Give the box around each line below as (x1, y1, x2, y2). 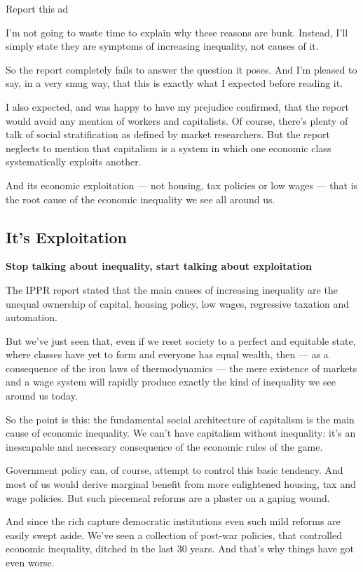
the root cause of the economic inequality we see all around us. (6, 191, 275, 206)
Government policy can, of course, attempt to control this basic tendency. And (6, 463, 343, 477)
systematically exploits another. (6, 154, 142, 169)
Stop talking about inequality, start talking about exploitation (6, 259, 313, 273)
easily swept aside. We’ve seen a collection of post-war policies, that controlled (6, 527, 342, 542)
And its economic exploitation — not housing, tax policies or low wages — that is (6, 177, 358, 192)
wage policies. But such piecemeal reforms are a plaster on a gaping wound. (6, 490, 330, 505)
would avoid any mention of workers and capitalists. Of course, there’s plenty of (6, 113, 348, 128)
